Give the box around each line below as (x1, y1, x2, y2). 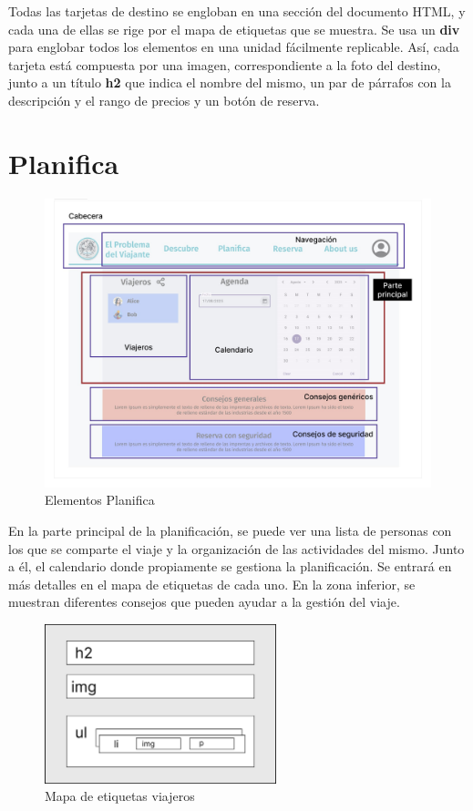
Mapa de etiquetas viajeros (45, 786, 195, 806)
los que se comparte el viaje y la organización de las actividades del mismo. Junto (8, 539, 465, 558)
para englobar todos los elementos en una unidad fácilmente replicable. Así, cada (8, 37, 459, 56)
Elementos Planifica (45, 490, 155, 509)
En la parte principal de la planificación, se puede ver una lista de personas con (8, 521, 452, 540)
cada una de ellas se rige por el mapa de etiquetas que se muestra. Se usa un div (8, 19, 460, 38)
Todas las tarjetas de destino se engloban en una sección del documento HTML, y (8, 2, 466, 20)
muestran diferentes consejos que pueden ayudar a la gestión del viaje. (8, 592, 400, 611)
